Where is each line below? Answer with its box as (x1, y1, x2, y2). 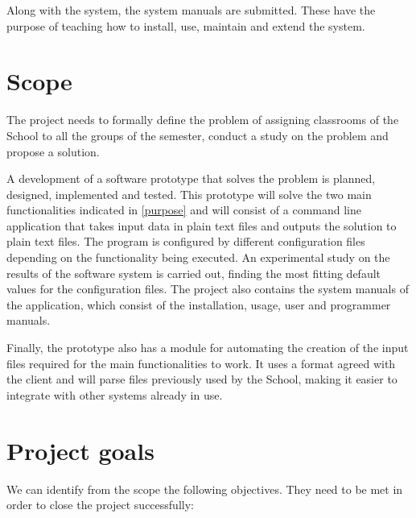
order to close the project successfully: (6, 496, 194, 513)
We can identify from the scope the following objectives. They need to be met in (6, 480, 403, 497)
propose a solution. (6, 143, 100, 160)
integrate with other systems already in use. (6, 386, 223, 403)
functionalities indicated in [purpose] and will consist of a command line (6, 201, 362, 218)
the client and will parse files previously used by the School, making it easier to (6, 371, 397, 387)
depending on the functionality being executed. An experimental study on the (6, 249, 390, 266)
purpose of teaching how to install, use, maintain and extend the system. (6, 17, 365, 34)
